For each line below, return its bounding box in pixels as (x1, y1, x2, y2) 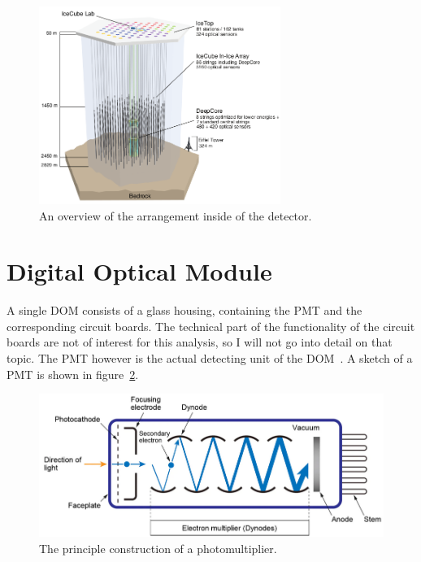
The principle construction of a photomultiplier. (39, 539, 277, 556)
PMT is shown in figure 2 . (7, 365, 139, 382)
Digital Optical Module (7, 255, 272, 288)
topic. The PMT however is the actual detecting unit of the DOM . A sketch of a (7, 350, 413, 366)
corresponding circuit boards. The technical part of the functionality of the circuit (7, 317, 415, 334)
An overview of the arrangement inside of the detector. (39, 207, 312, 224)
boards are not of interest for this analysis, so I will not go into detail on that (7, 333, 393, 351)
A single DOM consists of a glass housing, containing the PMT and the (7, 302, 362, 319)
